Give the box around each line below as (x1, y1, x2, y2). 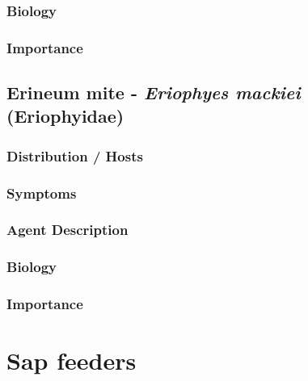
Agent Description (6, 220, 129, 240)
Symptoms (6, 182, 77, 203)
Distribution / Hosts (6, 145, 143, 165)
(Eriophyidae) (6, 103, 124, 128)
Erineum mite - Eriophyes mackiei (6, 80, 301, 105)
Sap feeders (6, 344, 137, 377)
